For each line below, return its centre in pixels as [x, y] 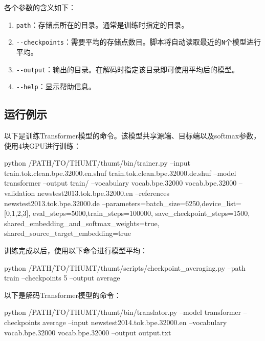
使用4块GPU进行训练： [43, 145]
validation [20, 193]
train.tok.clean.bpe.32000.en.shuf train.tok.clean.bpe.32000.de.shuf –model [120, 173]
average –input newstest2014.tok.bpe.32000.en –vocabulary [135, 322]
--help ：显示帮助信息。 [56, 86]
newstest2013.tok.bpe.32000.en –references [103, 193]
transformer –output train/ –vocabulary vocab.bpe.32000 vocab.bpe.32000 [120, 183]
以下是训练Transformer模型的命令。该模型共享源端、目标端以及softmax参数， [132, 136]
